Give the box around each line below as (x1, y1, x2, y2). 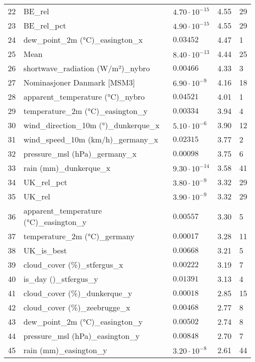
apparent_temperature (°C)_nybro (24, 91, 145, 102)
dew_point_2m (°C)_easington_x (24, 34, 143, 45)
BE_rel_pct (24, 20, 66, 31)
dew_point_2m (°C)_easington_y (24, 316, 143, 327)
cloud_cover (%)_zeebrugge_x (24, 302, 130, 313)
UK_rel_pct (24, 176, 67, 188)
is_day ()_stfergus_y (24, 273, 98, 284)
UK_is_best (24, 245, 67, 256)
